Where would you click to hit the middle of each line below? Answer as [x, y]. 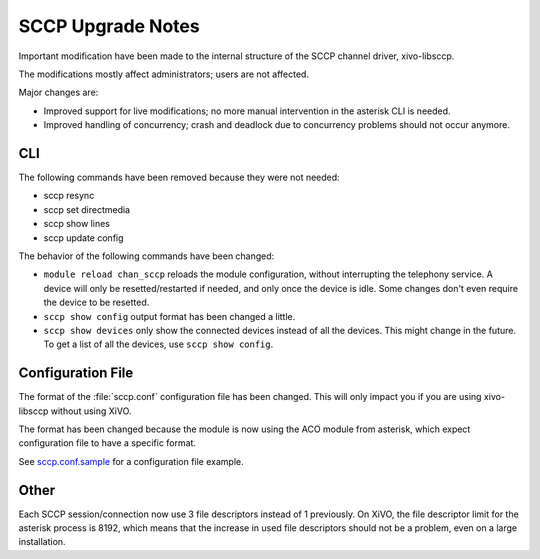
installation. [42, 542]
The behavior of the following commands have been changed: [146, 256]
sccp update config [83, 237]
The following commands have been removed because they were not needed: [179, 177]
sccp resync [69, 196]
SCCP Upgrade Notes [109, 26]
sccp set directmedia [86, 209]
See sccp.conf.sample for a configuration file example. [131, 461]
